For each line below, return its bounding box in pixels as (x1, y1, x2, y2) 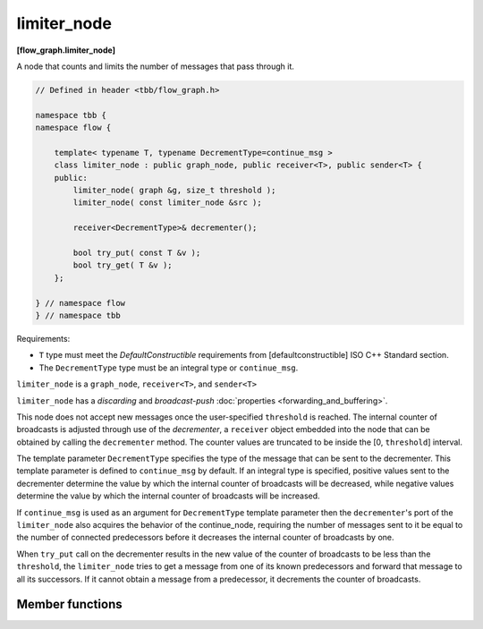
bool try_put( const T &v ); (72, 248, 201, 258)
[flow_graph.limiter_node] (16, 45, 116, 55)
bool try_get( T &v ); (72, 260, 174, 270)
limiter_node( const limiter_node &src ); (72, 198, 263, 208)
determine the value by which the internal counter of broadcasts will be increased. (16, 490, 321, 501)
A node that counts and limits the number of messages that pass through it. (16, 61, 295, 72)
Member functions (16, 597, 123, 612)
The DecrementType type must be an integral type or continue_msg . (38, 362, 299, 373)
